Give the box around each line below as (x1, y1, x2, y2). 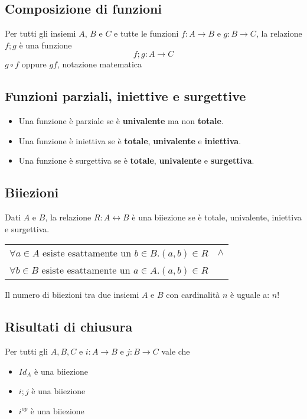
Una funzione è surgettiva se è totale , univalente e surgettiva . (18, 154, 254, 167)
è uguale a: (230, 288, 270, 301)
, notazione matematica (57, 58, 142, 70)
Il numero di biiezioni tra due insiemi (5, 288, 139, 301)
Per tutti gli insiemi (5, 27, 76, 40)
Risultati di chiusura (5, 317, 133, 336)
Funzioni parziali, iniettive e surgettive (5, 87, 246, 105)
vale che (161, 345, 190, 358)
